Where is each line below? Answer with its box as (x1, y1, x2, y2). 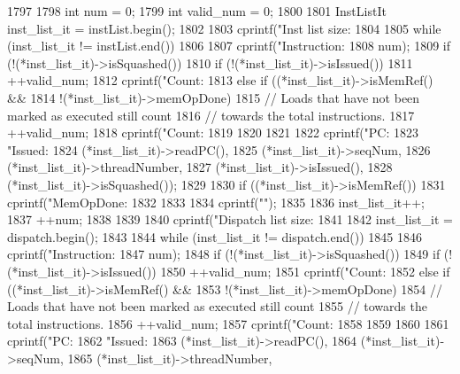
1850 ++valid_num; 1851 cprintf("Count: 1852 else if (160, 261, 450, 280)
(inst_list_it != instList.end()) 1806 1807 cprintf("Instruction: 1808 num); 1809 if (7, 36, 451, 55)
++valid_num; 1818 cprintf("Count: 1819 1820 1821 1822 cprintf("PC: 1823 (7, 123, 419, 142)
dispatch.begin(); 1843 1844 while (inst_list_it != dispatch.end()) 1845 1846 (7, 227, 422, 245)
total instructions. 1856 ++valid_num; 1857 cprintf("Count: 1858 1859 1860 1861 (7, 314, 449, 332)
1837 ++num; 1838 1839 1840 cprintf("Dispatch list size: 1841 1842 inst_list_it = (7, 210, 454, 229)
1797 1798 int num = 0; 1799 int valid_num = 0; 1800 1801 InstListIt (7, 2, 387, 19)
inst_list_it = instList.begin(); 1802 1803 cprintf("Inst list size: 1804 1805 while (7, 19, 441, 37)
